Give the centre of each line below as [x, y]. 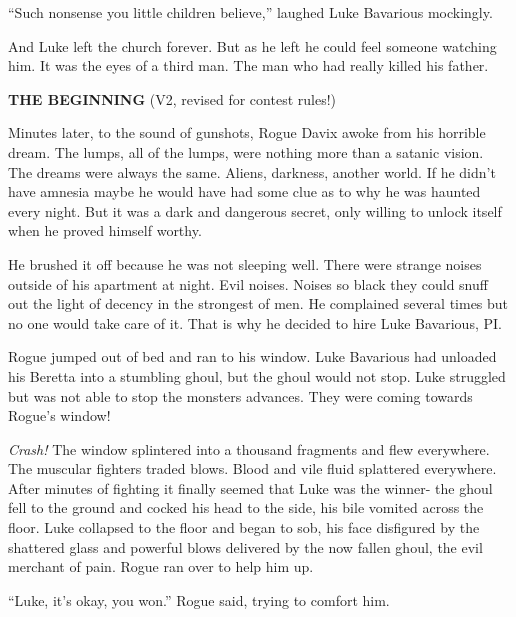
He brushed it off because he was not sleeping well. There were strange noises [245, 263]
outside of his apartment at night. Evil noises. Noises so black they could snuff [248, 283]
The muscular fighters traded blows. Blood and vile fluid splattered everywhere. [252, 468]
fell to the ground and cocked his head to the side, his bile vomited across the [246, 507]
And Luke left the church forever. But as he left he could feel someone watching [252, 45]
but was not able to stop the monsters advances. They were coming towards [240, 395]
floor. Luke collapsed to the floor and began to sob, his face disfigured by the [244, 527]
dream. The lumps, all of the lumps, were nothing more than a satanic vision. [246, 151]
